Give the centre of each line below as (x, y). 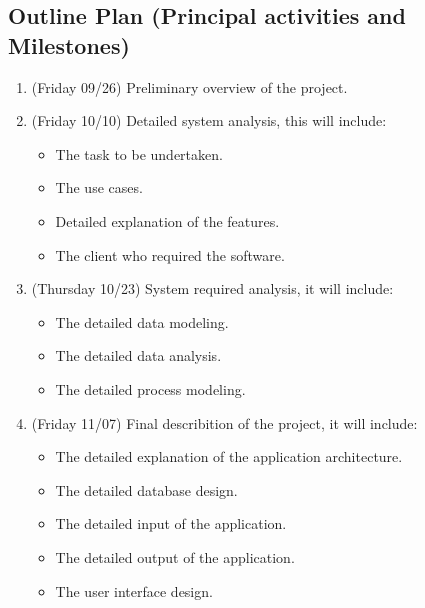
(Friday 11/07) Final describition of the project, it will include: (224, 422)
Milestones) (69, 44)
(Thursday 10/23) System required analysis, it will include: (212, 288)
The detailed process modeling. (150, 388)
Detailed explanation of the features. (167, 220)
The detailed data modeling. (142, 321)
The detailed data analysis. (138, 355)
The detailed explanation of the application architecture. (229, 456)
